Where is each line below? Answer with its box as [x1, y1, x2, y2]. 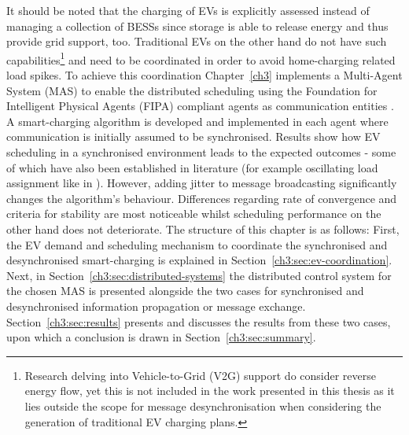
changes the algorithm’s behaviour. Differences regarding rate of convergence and [6, 190, 397, 206]
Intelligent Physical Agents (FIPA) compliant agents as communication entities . [6, 98, 394, 114]
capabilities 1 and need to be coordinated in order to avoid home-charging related [6, 49, 396, 68]
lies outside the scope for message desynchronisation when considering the [24, 397, 381, 414]
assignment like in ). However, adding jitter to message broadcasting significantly [6, 175, 397, 191]
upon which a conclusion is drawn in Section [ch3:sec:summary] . [6, 329, 316, 345]
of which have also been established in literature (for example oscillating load [6, 159, 378, 175]
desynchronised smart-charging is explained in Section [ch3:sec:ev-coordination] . [6, 252, 392, 268]
